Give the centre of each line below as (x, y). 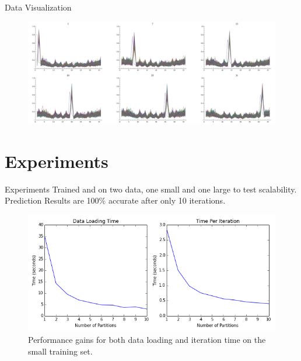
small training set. (60, 351)
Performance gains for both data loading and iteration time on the (147, 340)
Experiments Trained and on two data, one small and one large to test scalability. (151, 189)
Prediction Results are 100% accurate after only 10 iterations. (115, 200)
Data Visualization (38, 7)
